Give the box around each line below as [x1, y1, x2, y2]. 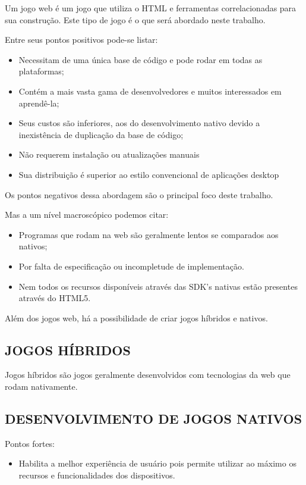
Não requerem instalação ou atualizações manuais [18, 148, 200, 161]
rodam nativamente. [5, 380, 78, 393]
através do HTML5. [18, 292, 91, 304]
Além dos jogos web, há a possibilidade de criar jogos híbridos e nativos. [5, 311, 268, 324]
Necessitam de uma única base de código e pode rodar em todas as [18, 53, 263, 65]
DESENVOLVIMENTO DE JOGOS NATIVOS [5, 409, 302, 428]
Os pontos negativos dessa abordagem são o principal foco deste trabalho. [5, 188, 273, 201]
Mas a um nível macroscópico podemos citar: [5, 208, 169, 221]
